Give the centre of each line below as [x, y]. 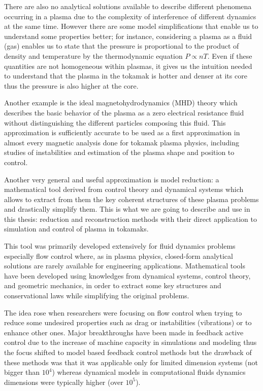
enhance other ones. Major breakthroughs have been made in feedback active [124, 332]
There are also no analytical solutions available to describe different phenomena [128, 6]
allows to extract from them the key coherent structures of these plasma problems [131, 199]
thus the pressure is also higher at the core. [71, 85]
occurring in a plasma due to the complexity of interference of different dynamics [130, 16]
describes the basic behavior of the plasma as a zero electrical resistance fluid [124, 112]
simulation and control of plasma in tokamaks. [76, 229]
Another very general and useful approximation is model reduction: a [112, 179]
